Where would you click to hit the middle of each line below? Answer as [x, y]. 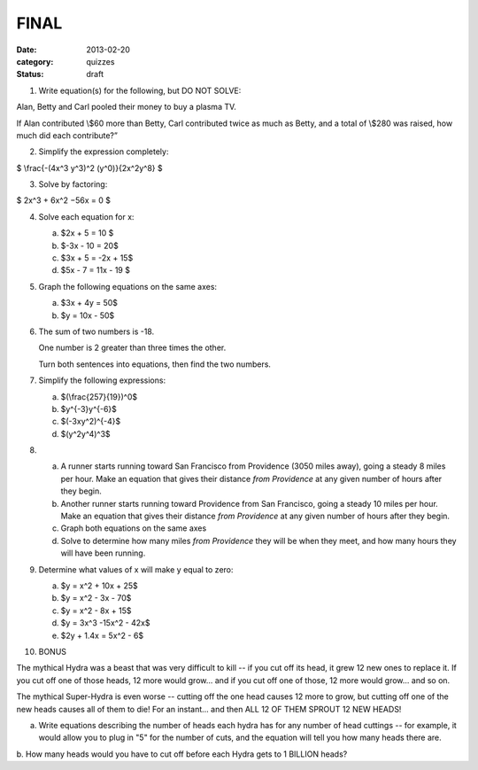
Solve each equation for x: [86, 216]
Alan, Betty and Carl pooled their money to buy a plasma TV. [126, 107]
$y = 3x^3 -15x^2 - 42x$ [105, 623]
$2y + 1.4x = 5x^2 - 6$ [102, 635]
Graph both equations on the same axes [134, 528]
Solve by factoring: [73, 184]
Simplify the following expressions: [102, 380]
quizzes [100, 61]
